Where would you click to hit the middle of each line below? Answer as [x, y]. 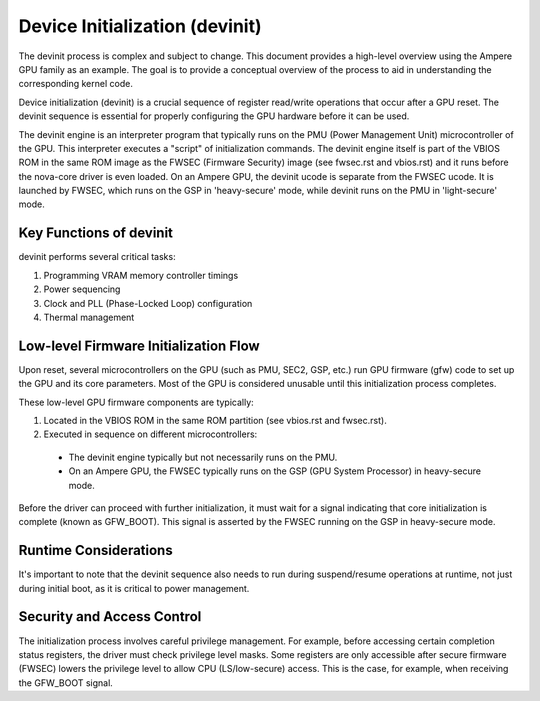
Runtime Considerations [96, 550]
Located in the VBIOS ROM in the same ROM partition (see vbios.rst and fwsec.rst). [215, 420]
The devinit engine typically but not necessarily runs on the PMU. [203, 457]
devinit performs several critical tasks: [97, 257]
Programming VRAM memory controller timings [141, 275]
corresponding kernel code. [76, 84]
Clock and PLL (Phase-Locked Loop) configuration [148, 303]
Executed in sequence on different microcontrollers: [150, 434]
